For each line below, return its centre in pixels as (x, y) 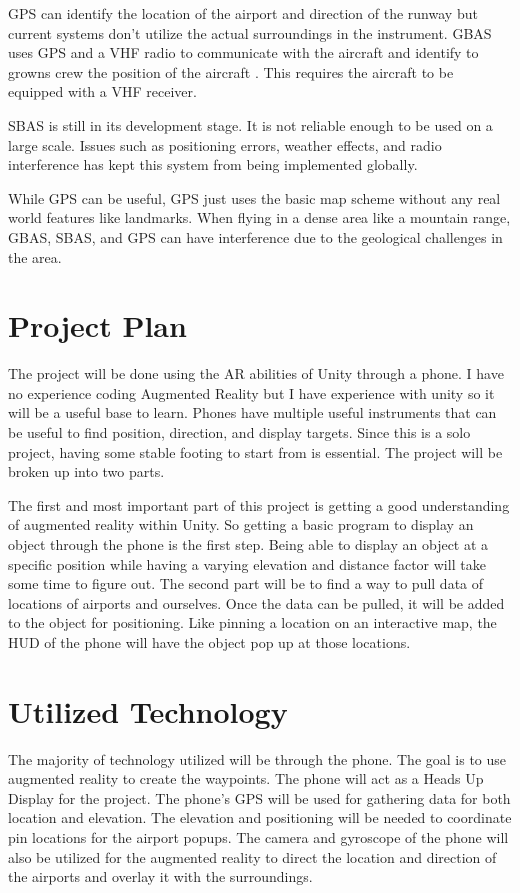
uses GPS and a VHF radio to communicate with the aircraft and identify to (243, 52)
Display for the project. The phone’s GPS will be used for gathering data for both (259, 797)
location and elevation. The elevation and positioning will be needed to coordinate (260, 817)
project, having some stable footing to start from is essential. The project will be (255, 451)
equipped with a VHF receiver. (102, 91)
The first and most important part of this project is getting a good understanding (259, 504)
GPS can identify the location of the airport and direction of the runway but (243, 13)
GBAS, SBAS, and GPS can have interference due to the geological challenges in (255, 236)
